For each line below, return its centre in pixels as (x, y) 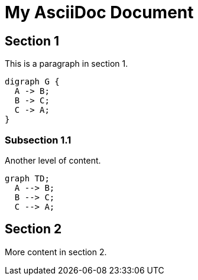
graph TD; (27, 178)
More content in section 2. (56, 252)
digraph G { (32, 82)
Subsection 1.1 (38, 140)
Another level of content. (53, 160)
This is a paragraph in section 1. (66, 64)
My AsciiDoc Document (99, 12)
